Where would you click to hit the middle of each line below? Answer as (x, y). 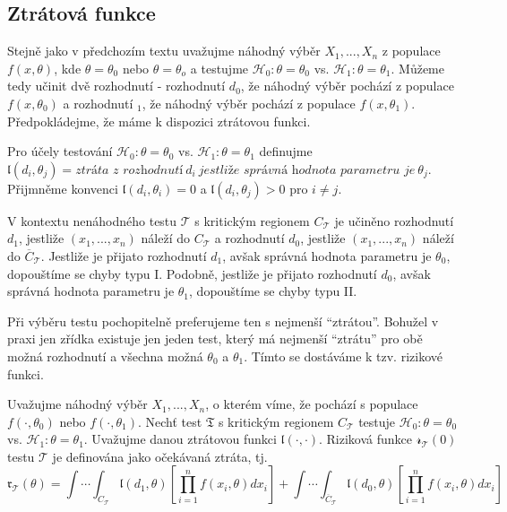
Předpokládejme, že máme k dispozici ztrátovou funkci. (159, 121)
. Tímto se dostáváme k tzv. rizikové (343, 356)
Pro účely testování (60, 151)
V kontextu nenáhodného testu (92, 220)
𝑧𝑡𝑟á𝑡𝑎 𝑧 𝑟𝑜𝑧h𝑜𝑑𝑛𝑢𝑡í (129, 170)
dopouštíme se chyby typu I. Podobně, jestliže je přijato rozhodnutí (192, 273)
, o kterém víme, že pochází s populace (312, 404)
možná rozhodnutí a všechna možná (105, 356)
